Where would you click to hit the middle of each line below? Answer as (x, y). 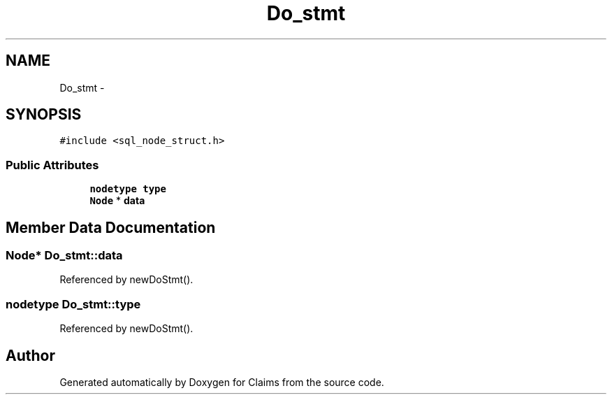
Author (30, 355)
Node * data (117, 201)
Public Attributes (52, 165)
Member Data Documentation (111, 227)
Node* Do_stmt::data (64, 256)
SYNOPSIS (44, 115)
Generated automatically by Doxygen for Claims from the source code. (222, 382)
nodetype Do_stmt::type (73, 304)
